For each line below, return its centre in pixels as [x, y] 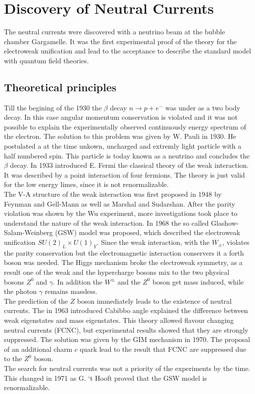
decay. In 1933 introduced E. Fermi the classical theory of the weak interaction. [129, 165]
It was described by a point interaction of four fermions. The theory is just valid [125, 174]
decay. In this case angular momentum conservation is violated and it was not [121, 117]
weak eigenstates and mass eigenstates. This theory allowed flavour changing [119, 320]
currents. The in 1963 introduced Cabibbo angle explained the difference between [126, 310]
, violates [236, 242]
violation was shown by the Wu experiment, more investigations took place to [121, 213]
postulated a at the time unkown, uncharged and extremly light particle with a [123, 146]
